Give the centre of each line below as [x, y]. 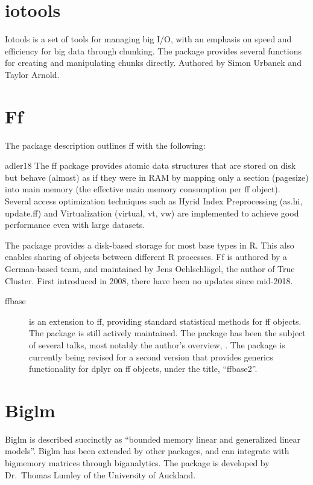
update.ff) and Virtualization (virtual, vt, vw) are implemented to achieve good [152, 213]
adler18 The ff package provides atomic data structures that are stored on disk [150, 165]
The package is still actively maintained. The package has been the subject [167, 333]
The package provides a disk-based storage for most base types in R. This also [150, 245]
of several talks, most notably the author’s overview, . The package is [157, 344]
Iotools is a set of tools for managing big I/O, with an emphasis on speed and [148, 39]
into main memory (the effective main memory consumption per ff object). [143, 189]
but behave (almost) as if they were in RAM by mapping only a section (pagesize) [157, 177]
